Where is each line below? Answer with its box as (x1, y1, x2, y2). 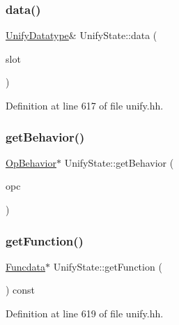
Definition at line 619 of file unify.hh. (6, 306, 164, 320)
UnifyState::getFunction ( (53, 259, 162, 273)
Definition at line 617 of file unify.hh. (6, 98, 164, 112)
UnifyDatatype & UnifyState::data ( (6, 28, 157, 43)
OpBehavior (6, 155, 56, 169)
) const (6, 282, 36, 297)
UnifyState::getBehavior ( (64, 155, 174, 169)
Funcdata (6, 259, 45, 273)
